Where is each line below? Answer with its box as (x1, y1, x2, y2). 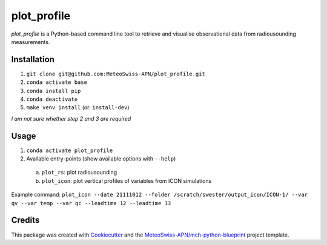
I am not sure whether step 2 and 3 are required (11, 115, 131, 122)
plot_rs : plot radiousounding (41, 169, 117, 176)
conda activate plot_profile (26, 147, 113, 154)
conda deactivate (26, 96, 78, 103)
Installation (11, 54, 54, 65)
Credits (11, 215, 40, 226)
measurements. (11, 38, 50, 45)
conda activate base (26, 79, 88, 86)
